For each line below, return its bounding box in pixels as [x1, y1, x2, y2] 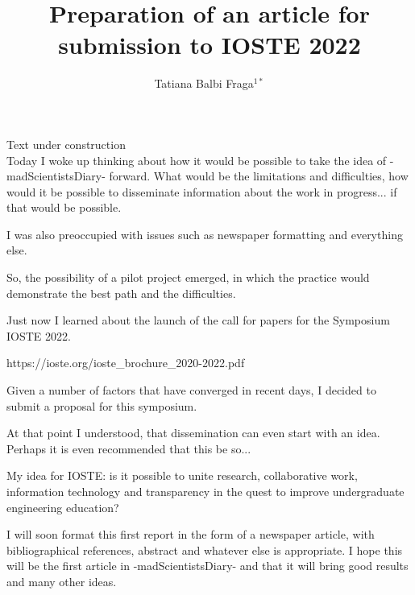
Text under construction [6, 135, 126, 152]
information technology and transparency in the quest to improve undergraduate [6, 483, 405, 499]
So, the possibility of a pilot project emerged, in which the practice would [6, 269, 370, 286]
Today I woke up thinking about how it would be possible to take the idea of [6, 151, 387, 168]
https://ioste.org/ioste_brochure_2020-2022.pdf [6, 354, 245, 371]
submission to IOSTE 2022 [58, 28, 361, 61]
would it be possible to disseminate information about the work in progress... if [6, 183, 397, 200]
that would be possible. [6, 199, 122, 216]
